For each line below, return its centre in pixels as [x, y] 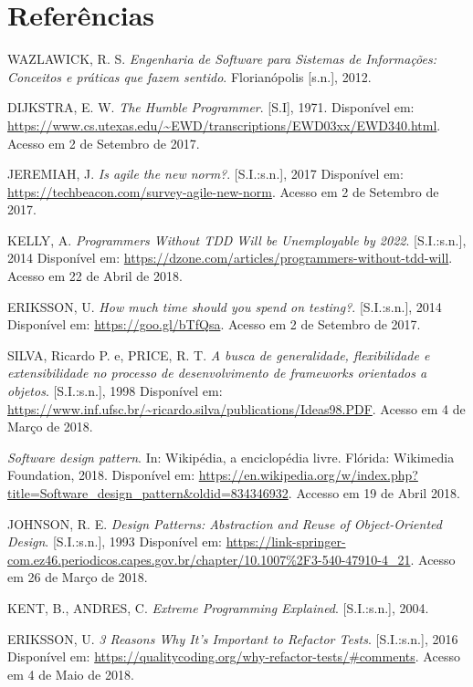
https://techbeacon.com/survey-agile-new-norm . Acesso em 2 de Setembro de [223, 191]
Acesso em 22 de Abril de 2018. [95, 276]
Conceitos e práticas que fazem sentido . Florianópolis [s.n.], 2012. [189, 76]
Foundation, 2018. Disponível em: [101, 475]
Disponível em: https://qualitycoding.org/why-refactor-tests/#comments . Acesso [234, 656]
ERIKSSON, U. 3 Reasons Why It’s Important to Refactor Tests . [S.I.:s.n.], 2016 [233, 638]
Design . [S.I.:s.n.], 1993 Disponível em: [115, 541]
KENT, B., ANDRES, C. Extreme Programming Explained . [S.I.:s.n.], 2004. [218, 607]
